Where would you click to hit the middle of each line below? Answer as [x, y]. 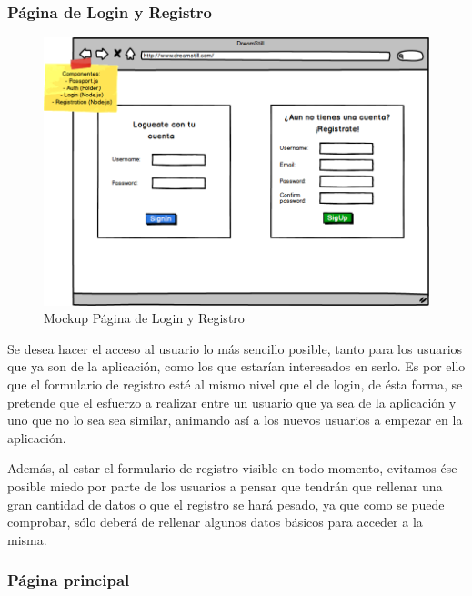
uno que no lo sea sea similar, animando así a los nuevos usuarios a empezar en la [235, 420]
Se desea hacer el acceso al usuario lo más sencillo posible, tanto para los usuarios [235, 348]
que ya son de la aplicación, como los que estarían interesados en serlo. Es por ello [236, 366]
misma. [27, 539]
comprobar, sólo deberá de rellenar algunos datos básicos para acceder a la [215, 522]
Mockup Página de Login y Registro [144, 318]
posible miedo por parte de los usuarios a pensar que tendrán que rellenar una [225, 486]
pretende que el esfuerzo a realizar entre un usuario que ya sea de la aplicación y [232, 402]
